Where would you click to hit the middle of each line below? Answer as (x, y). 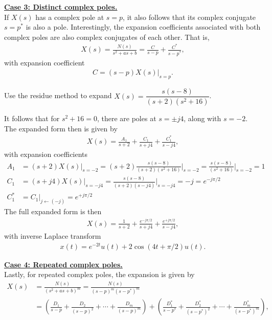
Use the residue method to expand (58, 95)
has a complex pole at (70, 17)
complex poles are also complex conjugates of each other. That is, (107, 37)
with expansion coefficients (46, 154)
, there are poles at (127, 118)
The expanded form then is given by (61, 128)
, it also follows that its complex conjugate (189, 17)
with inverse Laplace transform (53, 236)
